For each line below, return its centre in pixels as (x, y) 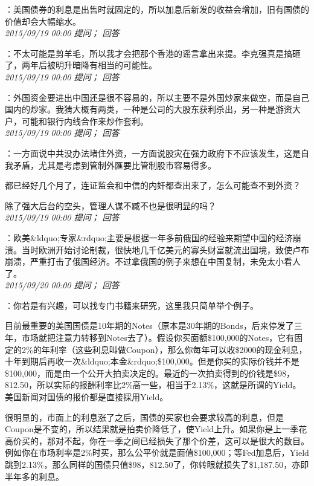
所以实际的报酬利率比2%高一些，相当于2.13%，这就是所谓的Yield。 (169, 385)
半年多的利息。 (34, 476)
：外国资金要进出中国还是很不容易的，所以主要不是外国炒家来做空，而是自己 (157, 97)
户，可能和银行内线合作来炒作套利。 (77, 121)
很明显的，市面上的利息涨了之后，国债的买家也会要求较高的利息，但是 (144, 417)
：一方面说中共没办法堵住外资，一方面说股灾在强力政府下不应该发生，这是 (153, 153)
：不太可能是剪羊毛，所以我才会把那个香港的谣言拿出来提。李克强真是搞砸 (153, 53)
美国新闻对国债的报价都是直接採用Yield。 (87, 397)
